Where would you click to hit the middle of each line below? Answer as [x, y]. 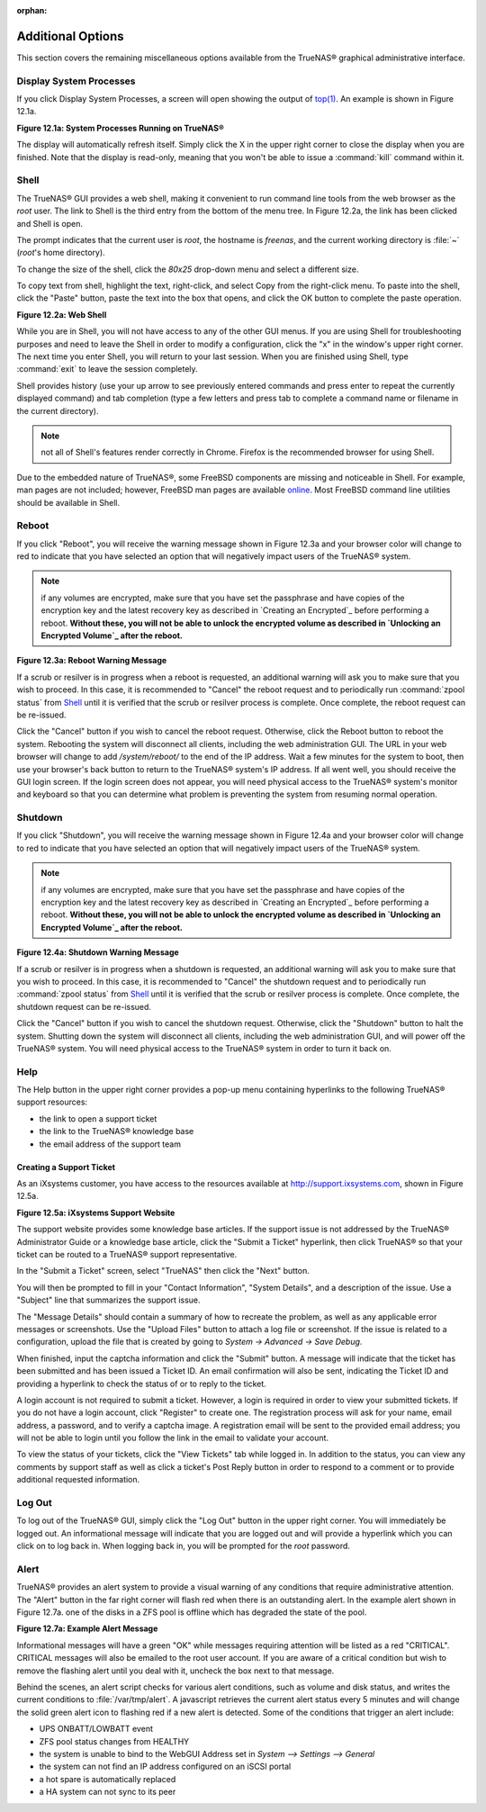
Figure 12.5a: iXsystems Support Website [96, 1213]
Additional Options [71, 36]
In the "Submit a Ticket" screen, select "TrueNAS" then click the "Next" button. [163, 1271]
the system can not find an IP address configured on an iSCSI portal [165, 1767]
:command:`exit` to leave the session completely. [107, 369]
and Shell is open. [49, 223]
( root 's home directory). [61, 253]
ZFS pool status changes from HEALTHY [114, 1741]
